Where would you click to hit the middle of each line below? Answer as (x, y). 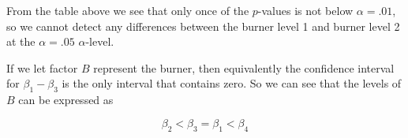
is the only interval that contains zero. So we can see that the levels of (232, 83)
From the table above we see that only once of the (128, 10)
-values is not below (305, 10)
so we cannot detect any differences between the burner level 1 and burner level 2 (203, 26)
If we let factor (42, 67)
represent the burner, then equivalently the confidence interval (244, 67)
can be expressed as (66, 100)
